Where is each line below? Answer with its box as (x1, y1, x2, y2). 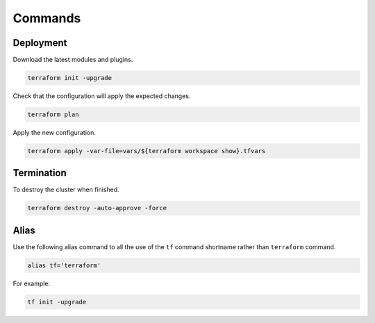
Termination (12, 167, 67, 179)
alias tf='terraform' (27, 261, 101, 269)
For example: (12, 279, 51, 287)
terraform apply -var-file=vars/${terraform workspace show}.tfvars (27, 147, 266, 155)
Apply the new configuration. (12, 129, 97, 136)
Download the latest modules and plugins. (12, 56, 133, 64)
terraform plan (27, 111, 79, 118)
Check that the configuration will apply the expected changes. (12, 92, 191, 100)
